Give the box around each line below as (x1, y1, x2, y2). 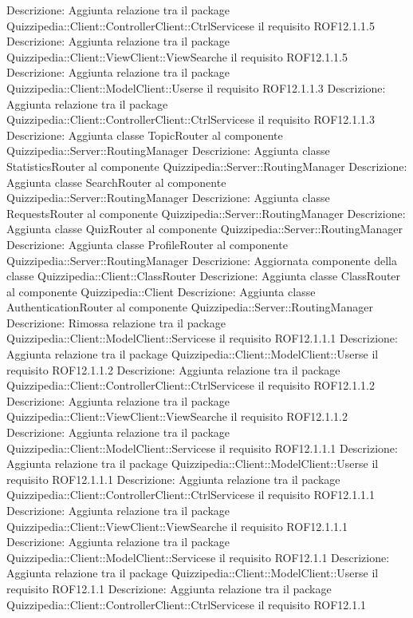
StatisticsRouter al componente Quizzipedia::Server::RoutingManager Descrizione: (6, 157, 407, 174)
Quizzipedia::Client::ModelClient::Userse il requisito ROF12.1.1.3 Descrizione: (6, 79, 386, 96)
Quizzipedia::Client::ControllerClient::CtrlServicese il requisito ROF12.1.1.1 (6, 486, 376, 503)
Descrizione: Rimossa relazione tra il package (6, 314, 226, 331)
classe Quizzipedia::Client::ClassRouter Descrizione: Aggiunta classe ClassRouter (6, 267, 401, 284)
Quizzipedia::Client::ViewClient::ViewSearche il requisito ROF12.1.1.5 (6, 48, 348, 65)
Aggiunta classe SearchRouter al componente (6, 173, 226, 190)
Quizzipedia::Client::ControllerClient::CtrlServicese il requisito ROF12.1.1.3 (6, 111, 376, 128)
